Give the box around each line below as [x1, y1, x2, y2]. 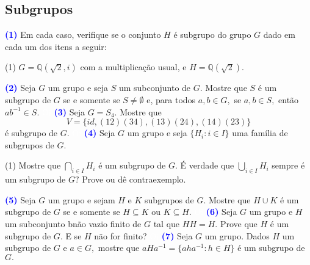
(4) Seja [84, 126, 115, 139]
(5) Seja [5, 193, 36, 206]
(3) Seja [54, 105, 85, 118]
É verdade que [180, 159, 234, 172]
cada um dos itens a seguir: [5, 40, 107, 53]
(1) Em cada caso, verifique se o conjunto [5, 28, 161, 41]
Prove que [220, 217, 258, 230]
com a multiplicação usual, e [80, 60, 187, 73]
